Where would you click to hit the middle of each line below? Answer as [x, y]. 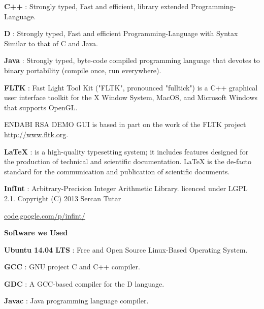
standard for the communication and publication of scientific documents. [117, 171]
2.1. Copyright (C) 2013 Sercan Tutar [63, 198]
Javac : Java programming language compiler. [76, 301]
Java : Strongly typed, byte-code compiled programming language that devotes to [132, 60]
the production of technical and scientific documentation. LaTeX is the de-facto [128, 161]
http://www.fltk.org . [36, 134]
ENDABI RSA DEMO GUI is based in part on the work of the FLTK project [125, 124]
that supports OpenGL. [41, 107]
